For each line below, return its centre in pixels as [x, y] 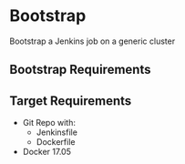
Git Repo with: [49, 123]
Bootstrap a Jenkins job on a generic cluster [92, 41]
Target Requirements [71, 101]
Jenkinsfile [57, 132]
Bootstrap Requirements [80, 70]
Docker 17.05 [46, 152]
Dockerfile [56, 142]
